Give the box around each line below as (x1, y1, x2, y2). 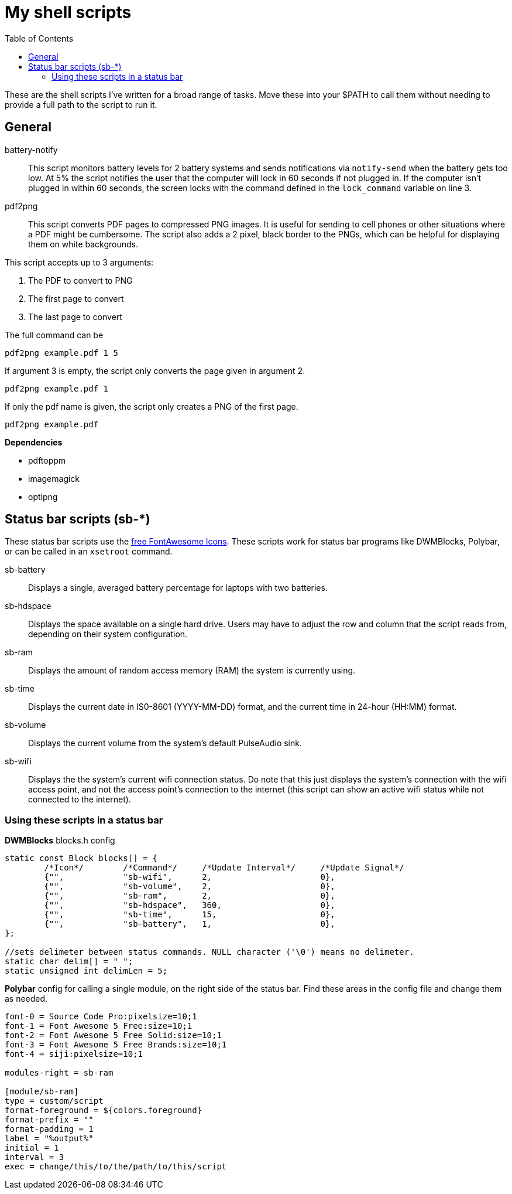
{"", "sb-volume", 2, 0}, (44, 882, 335, 892)
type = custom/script (5, 1096, 104, 1106)
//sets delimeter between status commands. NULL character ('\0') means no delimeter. (5, 947, 414, 957)
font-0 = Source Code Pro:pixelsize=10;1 (5, 1012, 197, 1022)
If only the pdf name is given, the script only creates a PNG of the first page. (5, 401, 298, 411)
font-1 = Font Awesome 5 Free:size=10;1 (5, 1021, 193, 1031)
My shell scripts (5, 2, 132, 22)
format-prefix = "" (5, 1115, 94, 1125)
